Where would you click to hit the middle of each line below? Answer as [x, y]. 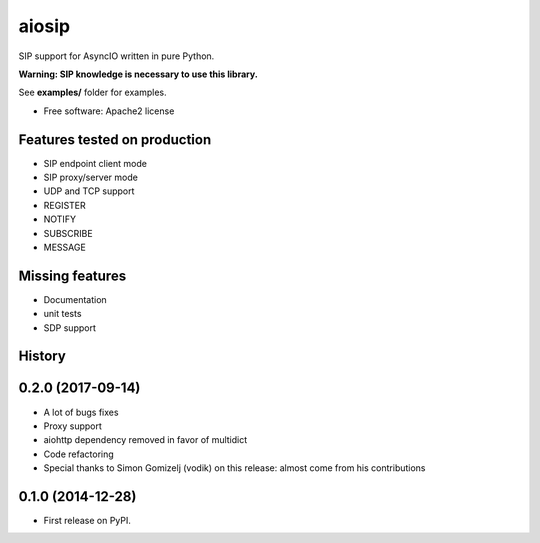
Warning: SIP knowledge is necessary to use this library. [138, 74]
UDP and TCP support [89, 191]
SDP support [70, 327]
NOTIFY [60, 219]
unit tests [62, 314]
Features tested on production [115, 139]
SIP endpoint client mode [95, 163]
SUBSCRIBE [68, 233]
